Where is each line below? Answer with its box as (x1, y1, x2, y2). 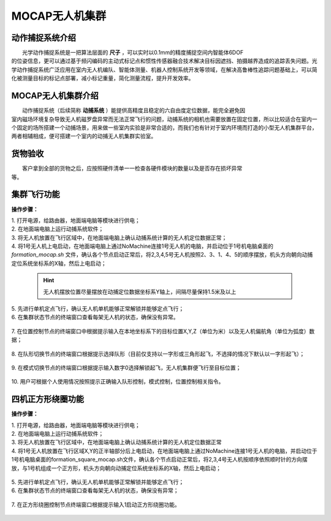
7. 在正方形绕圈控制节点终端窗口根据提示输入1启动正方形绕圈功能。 (11, 501, 180, 508)
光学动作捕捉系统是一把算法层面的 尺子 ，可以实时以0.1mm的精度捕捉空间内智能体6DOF (22, 49, 244, 56)
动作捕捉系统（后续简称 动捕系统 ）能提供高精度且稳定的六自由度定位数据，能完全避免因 (22, 107, 245, 114)
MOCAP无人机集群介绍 (11, 91, 99, 101)
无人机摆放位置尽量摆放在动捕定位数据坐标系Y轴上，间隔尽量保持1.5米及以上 (43, 288, 237, 295)
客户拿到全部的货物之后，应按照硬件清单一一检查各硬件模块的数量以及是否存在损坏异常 (22, 164, 242, 172)
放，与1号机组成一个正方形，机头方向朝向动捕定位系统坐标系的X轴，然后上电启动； (11, 464, 222, 472)
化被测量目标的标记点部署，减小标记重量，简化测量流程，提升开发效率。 (11, 74, 194, 82)
